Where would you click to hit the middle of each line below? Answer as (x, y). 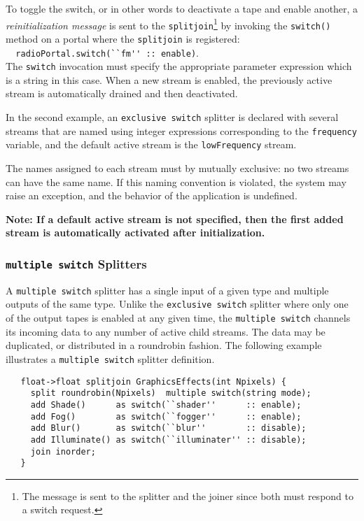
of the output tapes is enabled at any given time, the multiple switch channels (178, 318)
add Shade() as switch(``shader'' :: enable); (166, 405)
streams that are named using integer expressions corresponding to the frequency (181, 130)
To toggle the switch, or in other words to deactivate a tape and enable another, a (182, 8)
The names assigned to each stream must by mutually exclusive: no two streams (177, 168)
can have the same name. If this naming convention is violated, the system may (176, 181)
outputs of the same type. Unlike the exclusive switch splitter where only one (177, 304)
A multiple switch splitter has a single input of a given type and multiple (167, 290)
